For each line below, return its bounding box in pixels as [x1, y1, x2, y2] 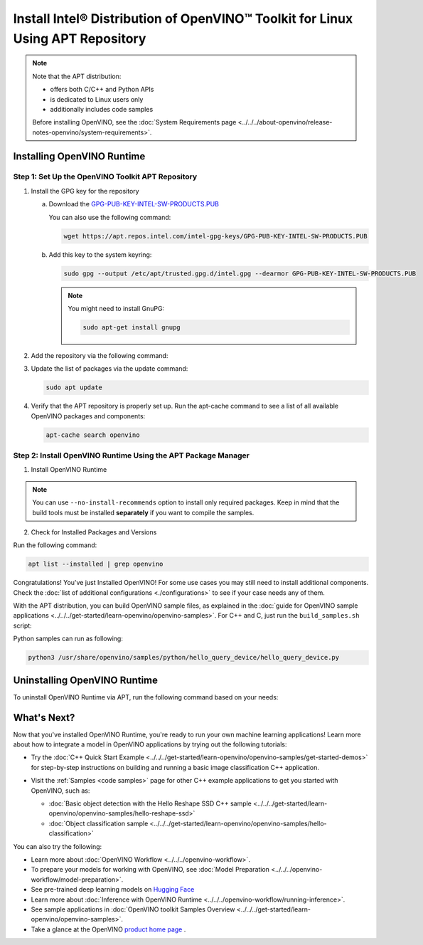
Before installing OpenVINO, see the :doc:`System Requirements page [32, 118, 237, 127]
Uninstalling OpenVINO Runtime [13, 674, 159, 686]
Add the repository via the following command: [31, 351, 168, 359]
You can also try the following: [13, 842, 102, 850]
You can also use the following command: [48, 213, 171, 221]
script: [13, 621, 32, 630]
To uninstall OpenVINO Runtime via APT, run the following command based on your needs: [13, 692, 279, 701]
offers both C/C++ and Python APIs [50, 85, 154, 94]
